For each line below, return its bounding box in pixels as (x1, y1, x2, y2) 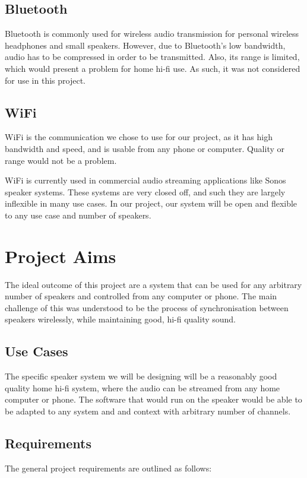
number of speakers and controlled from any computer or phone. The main (5, 290, 277, 302)
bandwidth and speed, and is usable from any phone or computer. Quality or (5, 142, 285, 154)
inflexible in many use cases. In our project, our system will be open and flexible (5, 197, 297, 210)
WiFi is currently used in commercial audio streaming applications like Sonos (5, 174, 286, 186)
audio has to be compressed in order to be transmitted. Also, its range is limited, (5, 50, 300, 63)
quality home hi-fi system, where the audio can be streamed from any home (5, 381, 280, 394)
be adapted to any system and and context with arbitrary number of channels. (5, 405, 291, 417)
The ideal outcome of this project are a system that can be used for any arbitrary (5, 278, 302, 290)
